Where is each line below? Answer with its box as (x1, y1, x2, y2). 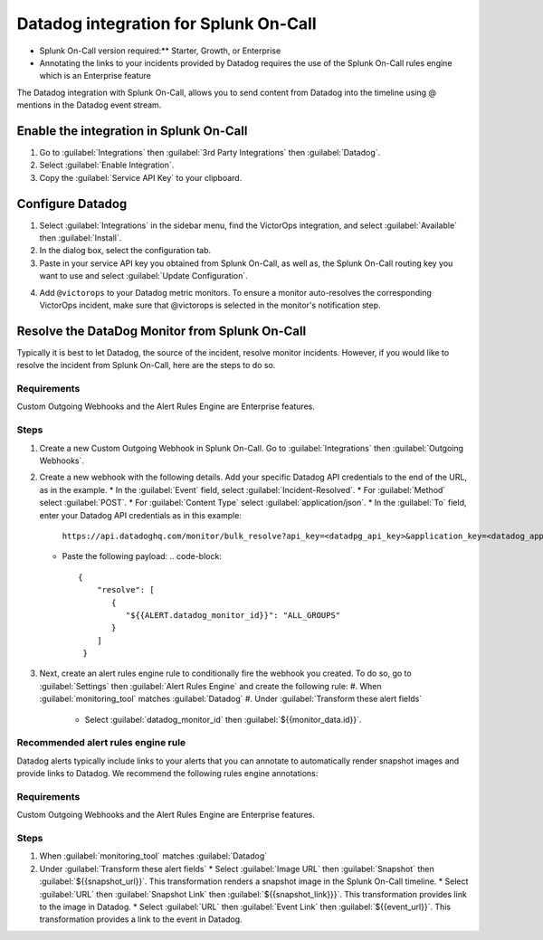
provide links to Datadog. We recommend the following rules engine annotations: (16, 768, 319, 779)
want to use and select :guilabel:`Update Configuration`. (39, 271, 248, 281)
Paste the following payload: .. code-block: (62, 551, 222, 562)
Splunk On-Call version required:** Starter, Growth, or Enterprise (39, 45, 281, 56)
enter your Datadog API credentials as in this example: (39, 509, 242, 520)
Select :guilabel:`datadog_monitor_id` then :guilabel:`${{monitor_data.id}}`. (84, 714, 362, 725)
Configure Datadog (16, 195, 128, 212)
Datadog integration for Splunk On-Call (16, 14, 317, 33)
